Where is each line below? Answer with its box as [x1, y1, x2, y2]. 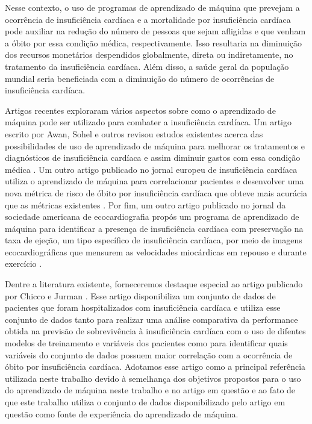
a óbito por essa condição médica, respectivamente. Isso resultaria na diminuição [5, 36, 302, 49]
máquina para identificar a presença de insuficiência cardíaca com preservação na [5, 222, 304, 234]
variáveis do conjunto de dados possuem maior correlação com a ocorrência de [5, 348, 293, 361]
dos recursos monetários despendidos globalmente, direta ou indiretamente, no [5, 48, 293, 61]
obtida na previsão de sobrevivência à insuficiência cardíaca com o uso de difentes [5, 325, 306, 337]
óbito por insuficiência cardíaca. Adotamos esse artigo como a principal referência [5, 360, 306, 373]
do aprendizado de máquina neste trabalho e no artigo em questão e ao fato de [5, 384, 296, 396]
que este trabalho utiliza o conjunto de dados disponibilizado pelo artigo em [5, 396, 285, 408]
